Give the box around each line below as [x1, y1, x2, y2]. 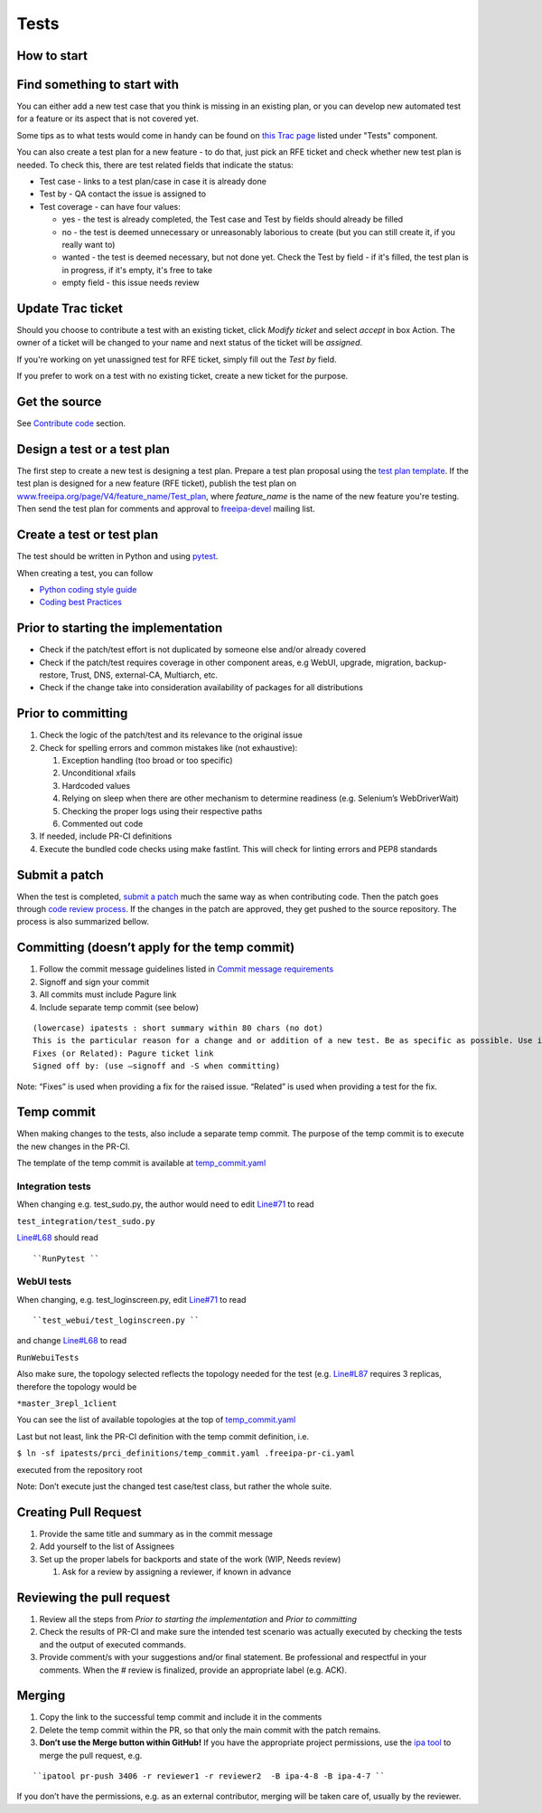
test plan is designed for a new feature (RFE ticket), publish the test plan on [16, 478, 297, 489]
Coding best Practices [39, 597, 122, 608]
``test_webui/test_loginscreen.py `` [33, 1315, 201, 1325]
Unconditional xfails [61, 767, 136, 778]
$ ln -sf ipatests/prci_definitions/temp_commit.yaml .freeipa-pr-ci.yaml [16, 1448, 356, 1458]
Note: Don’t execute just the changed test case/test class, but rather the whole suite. [16, 1480, 332, 1492]
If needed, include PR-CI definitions [39, 831, 173, 841]
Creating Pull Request [16, 1505, 142, 1520]
